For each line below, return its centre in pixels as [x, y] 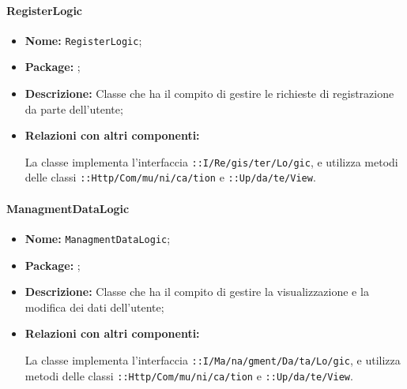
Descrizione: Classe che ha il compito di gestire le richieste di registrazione [209, 94]
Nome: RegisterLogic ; [83, 40]
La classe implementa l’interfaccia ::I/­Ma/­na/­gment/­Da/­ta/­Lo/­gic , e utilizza [213, 359]
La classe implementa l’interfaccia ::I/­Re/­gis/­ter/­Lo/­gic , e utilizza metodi [211, 161]
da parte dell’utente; [74, 108]
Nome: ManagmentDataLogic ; [98, 238]
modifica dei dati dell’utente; [94, 307]
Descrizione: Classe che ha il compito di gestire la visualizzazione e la [197, 292]
